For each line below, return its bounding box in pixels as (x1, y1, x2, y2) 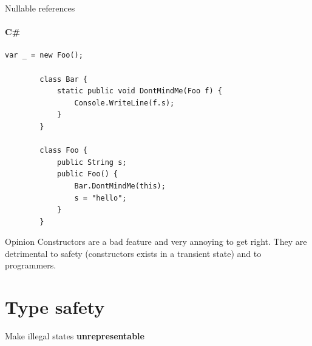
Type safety (5, 294, 105, 319)
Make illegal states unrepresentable (5, 330, 144, 342)
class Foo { (39, 146, 88, 155)
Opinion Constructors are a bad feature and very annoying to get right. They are (5, 235, 307, 248)
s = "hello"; (74, 193, 127, 202)
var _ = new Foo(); (5, 51, 83, 60)
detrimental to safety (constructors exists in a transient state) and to (5, 247, 262, 259)
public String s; (56, 158, 127, 167)
